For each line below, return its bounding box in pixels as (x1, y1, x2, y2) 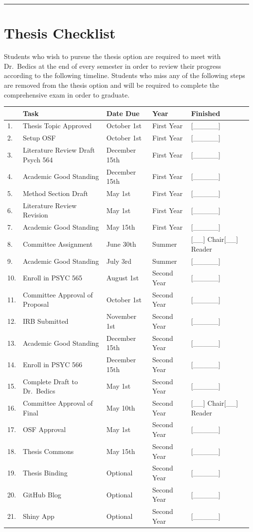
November (106, 311, 137, 321)
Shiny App (22, 511, 54, 521)
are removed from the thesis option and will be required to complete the (4, 79, 219, 90)
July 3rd (106, 256, 132, 266)
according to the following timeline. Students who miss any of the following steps (4, 70, 245, 80)
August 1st (106, 273, 139, 283)
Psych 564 (22, 154, 53, 164)
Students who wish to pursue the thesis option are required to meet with (4, 51, 221, 61)
